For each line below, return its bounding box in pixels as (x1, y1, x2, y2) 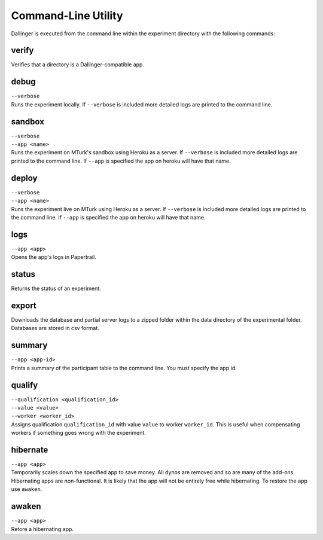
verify (11, 45, 34, 56)
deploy (11, 173, 38, 183)
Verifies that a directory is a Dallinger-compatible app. (11, 61, 145, 68)
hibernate (11, 444, 48, 454)
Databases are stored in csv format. (11, 325, 100, 332)
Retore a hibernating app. (11, 525, 74, 532)
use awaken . (11, 486, 42, 493)
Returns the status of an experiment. (11, 285, 101, 292)
